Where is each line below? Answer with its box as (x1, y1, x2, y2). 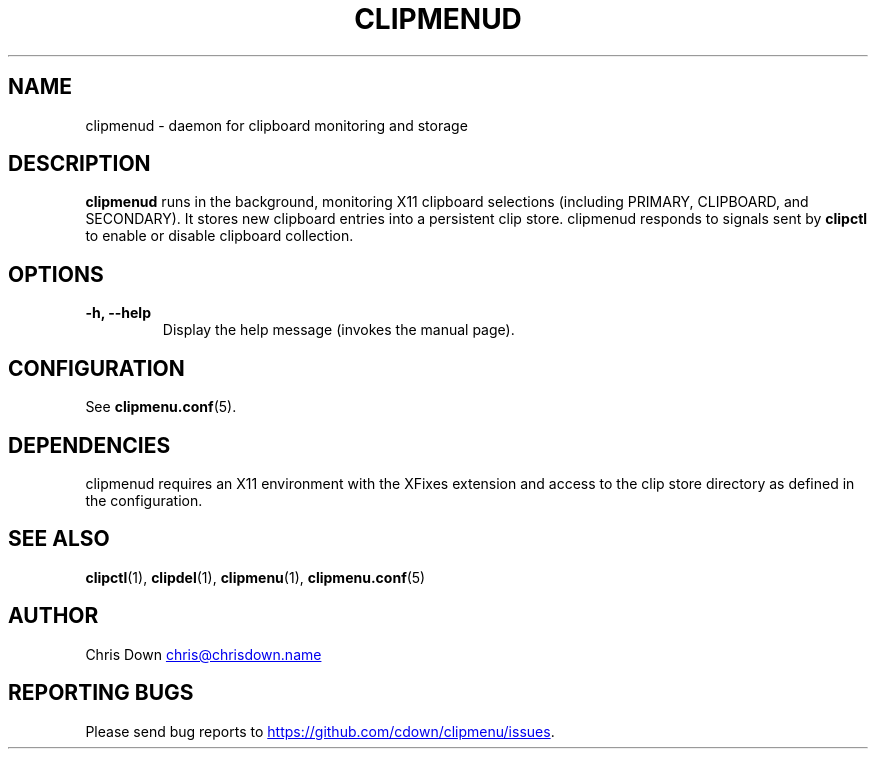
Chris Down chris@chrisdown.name (85, 645, 322, 663)
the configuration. (85, 491, 203, 509)
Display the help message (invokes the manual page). (162, 321, 515, 339)
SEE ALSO (8, 526, 110, 552)
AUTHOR (8, 603, 99, 629)
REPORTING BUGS (8, 680, 194, 706)
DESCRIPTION (8, 151, 151, 177)
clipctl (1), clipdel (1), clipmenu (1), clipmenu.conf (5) (85, 568, 426, 586)
